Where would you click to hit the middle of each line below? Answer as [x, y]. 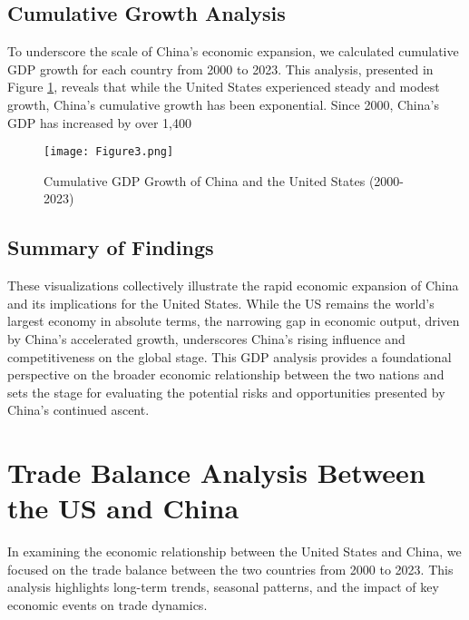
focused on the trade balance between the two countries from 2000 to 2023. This [230, 569]
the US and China [123, 508]
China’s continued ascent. [78, 410]
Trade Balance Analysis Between [216, 472]
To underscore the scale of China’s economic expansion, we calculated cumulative [233, 51]
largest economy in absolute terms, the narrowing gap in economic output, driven [234, 321]
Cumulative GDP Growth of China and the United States [205, 180]
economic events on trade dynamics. [107, 605]
